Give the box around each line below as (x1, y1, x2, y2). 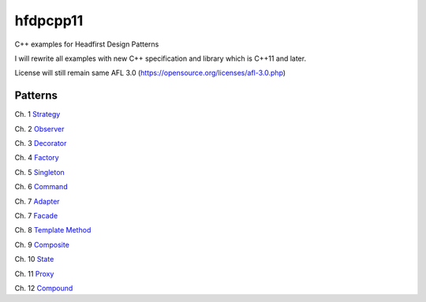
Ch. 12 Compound (14, 283, 73, 293)
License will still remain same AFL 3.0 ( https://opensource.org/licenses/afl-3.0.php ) (14, 68, 286, 78)
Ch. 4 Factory (14, 153, 59, 162)
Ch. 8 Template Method (14, 226, 92, 235)
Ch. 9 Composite (14, 240, 70, 249)
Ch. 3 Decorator (14, 139, 67, 148)
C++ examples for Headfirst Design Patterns (14, 39, 159, 49)
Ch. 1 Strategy (14, 110, 61, 119)
